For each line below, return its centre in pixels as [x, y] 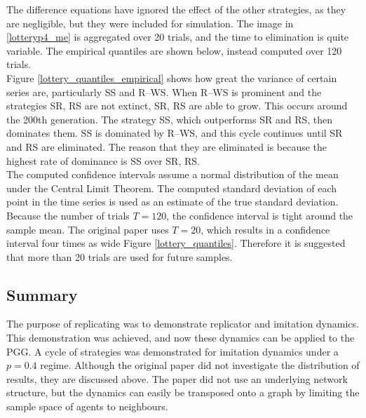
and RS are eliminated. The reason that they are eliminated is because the [167, 146]
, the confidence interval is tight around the [260, 215]
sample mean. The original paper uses [88, 229]
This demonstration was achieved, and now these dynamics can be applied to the [181, 338]
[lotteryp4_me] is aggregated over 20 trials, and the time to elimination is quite [178, 37]
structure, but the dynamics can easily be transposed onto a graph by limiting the [183, 392]
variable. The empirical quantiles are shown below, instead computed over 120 [174, 50]
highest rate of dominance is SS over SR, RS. [103, 160]
